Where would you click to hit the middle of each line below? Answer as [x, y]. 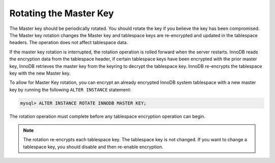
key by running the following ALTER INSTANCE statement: [70, 89]
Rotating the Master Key [62, 13]
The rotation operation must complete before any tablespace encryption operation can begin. [107, 116]
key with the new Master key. [40, 73]
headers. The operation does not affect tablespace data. [69, 43]
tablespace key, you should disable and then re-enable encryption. [93, 147]
